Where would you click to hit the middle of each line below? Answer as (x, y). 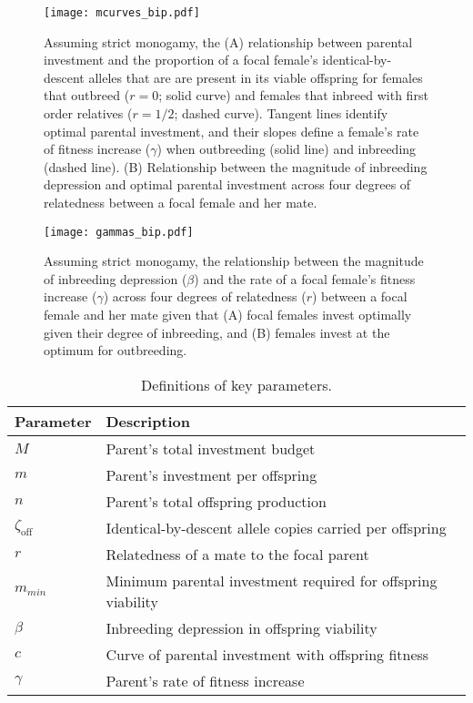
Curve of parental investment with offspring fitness (267, 654)
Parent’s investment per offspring (211, 474)
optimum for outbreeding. (116, 350)
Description (148, 421)
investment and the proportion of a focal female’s (181, 60)
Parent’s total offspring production (216, 501)
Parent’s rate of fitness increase (205, 680)
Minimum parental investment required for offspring (272, 580)
